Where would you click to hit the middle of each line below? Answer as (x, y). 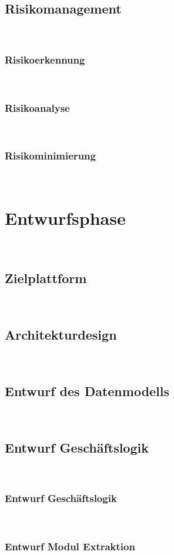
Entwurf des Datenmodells (87, 391)
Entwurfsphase (65, 218)
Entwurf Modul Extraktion (70, 546)
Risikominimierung (50, 156)
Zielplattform (46, 278)
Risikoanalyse (37, 107)
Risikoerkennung (45, 59)
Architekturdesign (61, 335)
